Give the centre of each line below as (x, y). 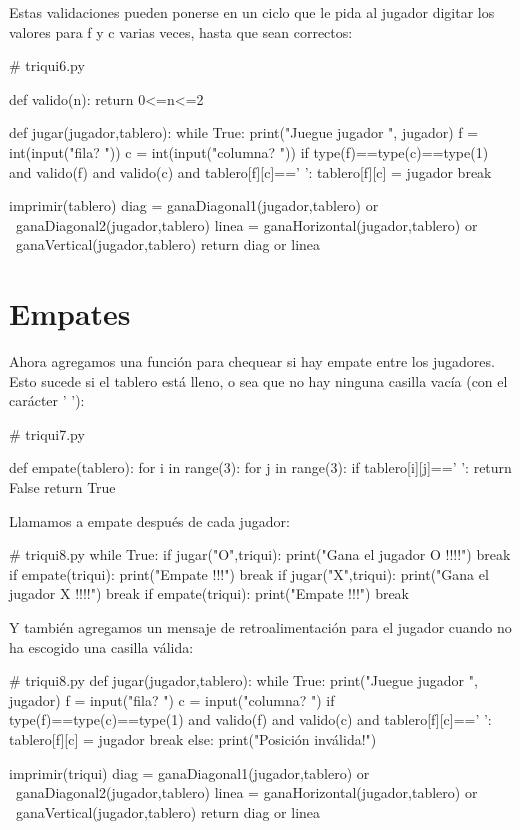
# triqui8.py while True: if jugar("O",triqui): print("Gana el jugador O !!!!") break (260, 554)
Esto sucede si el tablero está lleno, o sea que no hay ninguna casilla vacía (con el (258, 380)
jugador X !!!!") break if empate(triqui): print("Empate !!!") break (209, 593)
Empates (70, 313)
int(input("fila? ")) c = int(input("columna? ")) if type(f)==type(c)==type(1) (249, 151)
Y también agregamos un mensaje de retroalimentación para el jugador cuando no (260, 627)
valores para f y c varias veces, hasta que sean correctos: (181, 31)
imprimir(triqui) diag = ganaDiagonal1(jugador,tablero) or (189, 772)
